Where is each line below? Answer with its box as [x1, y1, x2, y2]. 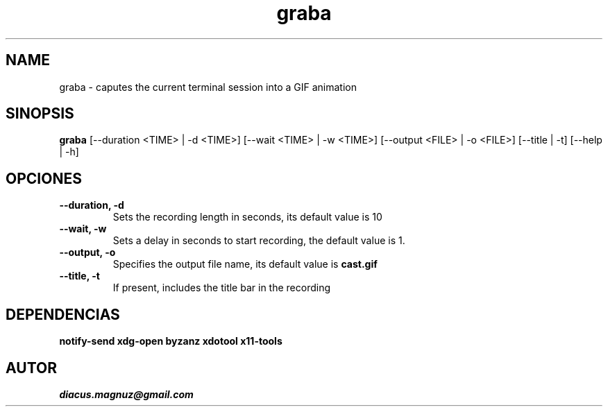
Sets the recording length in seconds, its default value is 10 [112, 211, 382, 223]
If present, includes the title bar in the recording [112, 282, 330, 294]
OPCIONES [6, 169, 82, 187]
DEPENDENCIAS [6, 305, 120, 323]
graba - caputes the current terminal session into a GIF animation [59, 80, 357, 93]
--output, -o [59, 246, 116, 259]
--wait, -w [59, 223, 107, 235]
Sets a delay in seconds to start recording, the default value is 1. [112, 234, 405, 247]
